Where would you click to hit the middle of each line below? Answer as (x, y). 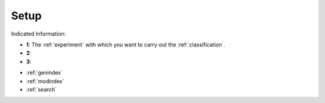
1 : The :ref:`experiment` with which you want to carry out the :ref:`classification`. (126, 45)
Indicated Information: (39, 34)
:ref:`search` (42, 89)
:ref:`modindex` (45, 81)
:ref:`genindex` (45, 73)
